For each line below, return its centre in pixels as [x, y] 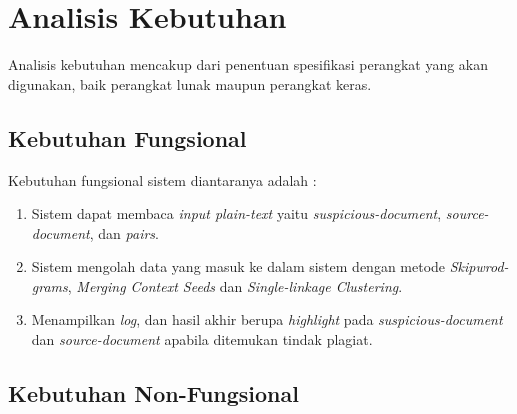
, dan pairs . [124, 232]
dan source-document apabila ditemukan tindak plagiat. [202, 339]
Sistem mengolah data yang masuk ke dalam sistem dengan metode [238, 266]
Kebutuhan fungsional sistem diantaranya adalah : [162, 179]
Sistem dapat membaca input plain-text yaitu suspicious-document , [236, 213]
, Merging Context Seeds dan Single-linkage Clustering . [235, 285]
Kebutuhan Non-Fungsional [153, 393]
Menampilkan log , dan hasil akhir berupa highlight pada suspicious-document [267, 319]
